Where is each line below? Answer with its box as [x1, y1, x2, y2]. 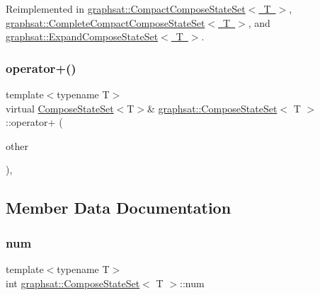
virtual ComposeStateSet [6, 100, 114, 115]
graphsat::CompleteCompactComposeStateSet [6, 15, 205, 30]
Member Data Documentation [6, 197, 232, 219]
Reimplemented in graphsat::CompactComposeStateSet [6, 1, 246, 16]
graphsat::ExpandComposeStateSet [6, 29, 159, 44]
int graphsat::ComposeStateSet [6, 275, 140, 290]
